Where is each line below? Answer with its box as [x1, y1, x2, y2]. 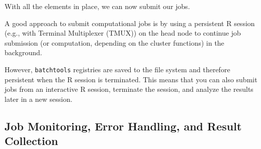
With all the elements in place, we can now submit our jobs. [5, 1, 190, 11]
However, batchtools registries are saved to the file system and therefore [5, 64, 230, 74]
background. [5, 47, 42, 58]
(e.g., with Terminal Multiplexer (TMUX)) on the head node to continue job [5, 28, 241, 38]
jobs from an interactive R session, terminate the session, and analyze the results [5, 84, 253, 94]
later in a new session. [5, 93, 72, 104]
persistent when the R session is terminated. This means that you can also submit [5, 74, 257, 84]
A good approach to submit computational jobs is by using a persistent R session [5, 18, 255, 28]
